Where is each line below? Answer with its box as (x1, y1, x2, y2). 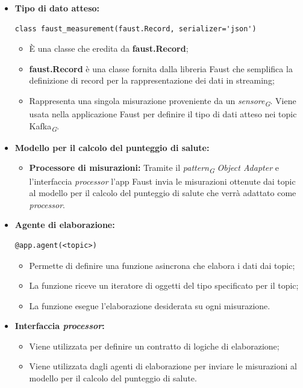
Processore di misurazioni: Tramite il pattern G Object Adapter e (29, 161, 279, 176)
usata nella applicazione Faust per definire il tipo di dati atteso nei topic (29, 108, 297, 120)
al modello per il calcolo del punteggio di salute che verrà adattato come (29, 186, 296, 199)
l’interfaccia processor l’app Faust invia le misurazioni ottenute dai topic (29, 174, 296, 187)
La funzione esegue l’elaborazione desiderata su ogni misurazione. (29, 299, 270, 312)
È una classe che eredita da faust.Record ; (29, 42, 189, 55)
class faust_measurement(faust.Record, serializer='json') (14, 24, 257, 33)
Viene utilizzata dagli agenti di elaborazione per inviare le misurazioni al (29, 360, 297, 372)
